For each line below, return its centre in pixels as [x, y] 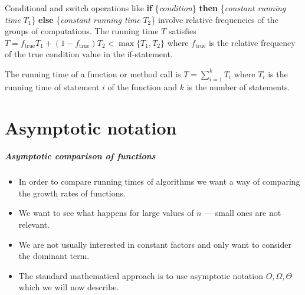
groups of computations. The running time [82, 31]
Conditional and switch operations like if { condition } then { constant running [145, 8]
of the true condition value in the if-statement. [89, 54]
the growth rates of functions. [72, 193]
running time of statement [52, 86]
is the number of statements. [238, 86]
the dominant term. [54, 256]
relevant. [34, 224]
